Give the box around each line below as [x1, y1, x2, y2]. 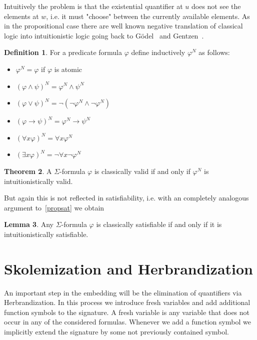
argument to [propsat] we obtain [4, 202, 104, 212]
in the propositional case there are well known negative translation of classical [4, 20, 243, 31]
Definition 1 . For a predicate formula [4, 47, 122, 57]
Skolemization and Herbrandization [4, 258, 253, 278]
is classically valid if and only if [94, 165, 190, 176]
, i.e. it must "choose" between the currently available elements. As [46, 10, 250, 21]
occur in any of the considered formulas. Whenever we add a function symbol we [4, 316, 251, 327]
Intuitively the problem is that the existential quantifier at [4, 1, 183, 11]
